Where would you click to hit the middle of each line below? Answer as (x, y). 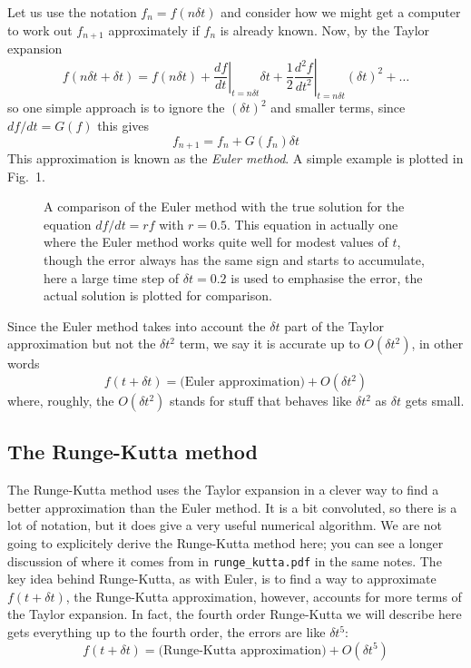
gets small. (435, 401)
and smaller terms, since (338, 108)
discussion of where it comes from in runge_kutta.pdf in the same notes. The (225, 560)
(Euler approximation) (242, 383)
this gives (123, 126)
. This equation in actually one (313, 224)
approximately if (154, 29)
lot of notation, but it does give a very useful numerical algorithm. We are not (225, 525)
